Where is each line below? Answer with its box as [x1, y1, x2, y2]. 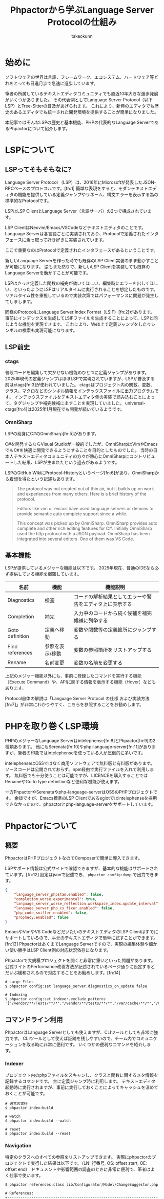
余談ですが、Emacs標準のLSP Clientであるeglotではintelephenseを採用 [14, 795, 157, 801]
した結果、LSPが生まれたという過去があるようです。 [13, 459, 120, 465]
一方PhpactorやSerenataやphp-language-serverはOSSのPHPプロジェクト [5, 789, 154, 795]
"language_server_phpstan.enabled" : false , [14, 892, 104, 897]
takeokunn [71, 33, 93, 39]
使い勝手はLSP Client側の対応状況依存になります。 [9, 947, 111, 953]
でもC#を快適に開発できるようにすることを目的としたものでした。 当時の [5, 447, 153, 453]
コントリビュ [129, 453, 155, 459]
